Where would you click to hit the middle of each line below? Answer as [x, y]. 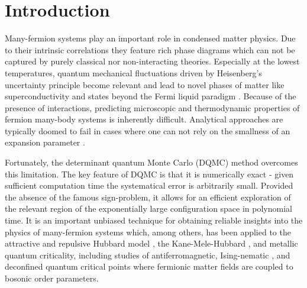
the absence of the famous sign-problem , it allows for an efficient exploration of [148, 197]
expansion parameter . [45, 142]
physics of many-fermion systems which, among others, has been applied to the [148, 232]
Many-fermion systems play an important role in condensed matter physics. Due [150, 38]
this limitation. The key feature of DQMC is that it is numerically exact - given [149, 174]
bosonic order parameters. [52, 278]
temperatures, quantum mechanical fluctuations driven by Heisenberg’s [133, 72]
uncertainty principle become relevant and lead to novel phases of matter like [145, 84]
